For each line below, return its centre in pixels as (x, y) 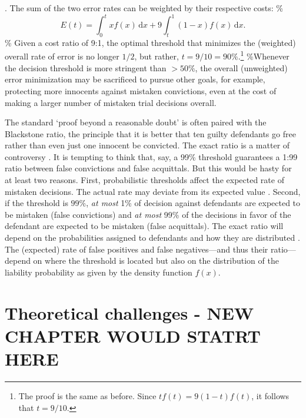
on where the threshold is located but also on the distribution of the (156, 261)
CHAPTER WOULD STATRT (133, 335)
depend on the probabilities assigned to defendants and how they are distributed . (152, 238)
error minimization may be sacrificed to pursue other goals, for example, (135, 79)
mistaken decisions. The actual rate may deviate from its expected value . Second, (153, 191)
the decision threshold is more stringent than (86, 67)
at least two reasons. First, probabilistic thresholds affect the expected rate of (144, 180)
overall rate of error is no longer (62, 56)
